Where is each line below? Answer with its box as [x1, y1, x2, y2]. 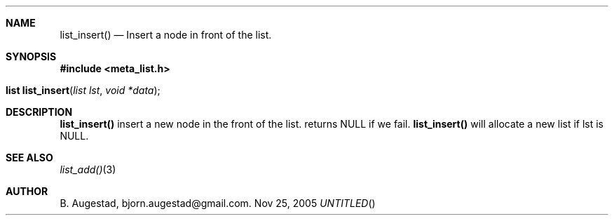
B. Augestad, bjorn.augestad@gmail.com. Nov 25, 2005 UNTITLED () [60, 197, 376, 209]
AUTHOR [6, 185, 48, 197]
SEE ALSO [6, 152, 53, 163]
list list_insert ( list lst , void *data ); [6, 84, 161, 96]
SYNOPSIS [6, 51, 57, 62]
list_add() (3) [60, 163, 116, 175]
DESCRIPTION [6, 106, 73, 118]
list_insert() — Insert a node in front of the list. [60, 29, 272, 41]
